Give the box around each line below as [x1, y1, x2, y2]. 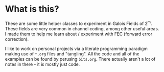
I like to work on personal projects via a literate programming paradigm [5, 46, 148, 51]
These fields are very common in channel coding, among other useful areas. [5, 25, 159, 31]
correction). [5, 36, 29, 42]
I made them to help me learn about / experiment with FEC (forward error [5, 31, 153, 37]
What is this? [5, 3, 60, 15]
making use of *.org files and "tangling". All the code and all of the [5, 50, 140, 57]
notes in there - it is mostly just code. [5, 61, 80, 67]
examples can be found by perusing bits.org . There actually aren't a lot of [5, 56, 156, 62]
